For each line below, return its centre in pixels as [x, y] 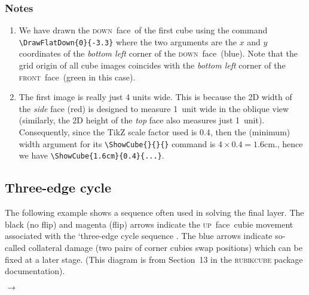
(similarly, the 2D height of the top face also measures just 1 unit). [142, 120]
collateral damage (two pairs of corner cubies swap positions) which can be [165, 247]
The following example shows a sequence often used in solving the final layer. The [154, 212]
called [15, 247]
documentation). [35, 271]
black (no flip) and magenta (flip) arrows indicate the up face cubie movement [149, 224]
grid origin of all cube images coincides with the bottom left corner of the [152, 65]
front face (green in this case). [77, 77]
